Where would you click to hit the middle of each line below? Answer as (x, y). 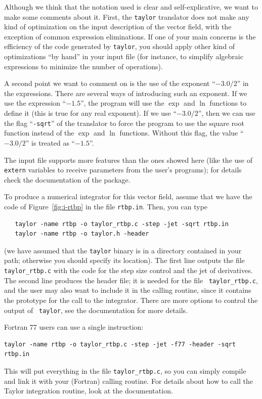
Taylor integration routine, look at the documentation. (89, 391)
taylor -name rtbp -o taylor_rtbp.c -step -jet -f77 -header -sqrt (120, 344)
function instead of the (39, 133)
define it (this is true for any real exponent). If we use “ (90, 113)
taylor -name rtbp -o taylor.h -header (82, 234)
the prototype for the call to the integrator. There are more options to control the (131, 300)
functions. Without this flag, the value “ (182, 133)
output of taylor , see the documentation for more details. (96, 310)
